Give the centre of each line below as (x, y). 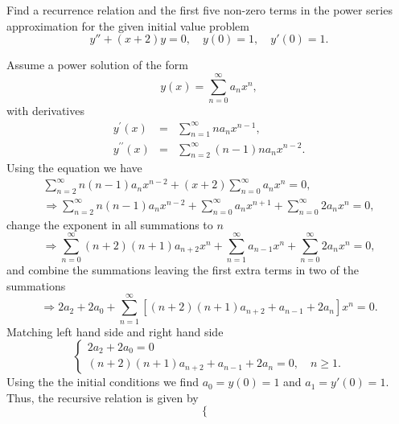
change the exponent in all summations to (110, 224)
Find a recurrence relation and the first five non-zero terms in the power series (199, 10)
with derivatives (45, 110)
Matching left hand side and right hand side (115, 331)
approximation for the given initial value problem (128, 25)
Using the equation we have (74, 168)
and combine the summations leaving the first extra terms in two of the (183, 270)
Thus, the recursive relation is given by (103, 397)
